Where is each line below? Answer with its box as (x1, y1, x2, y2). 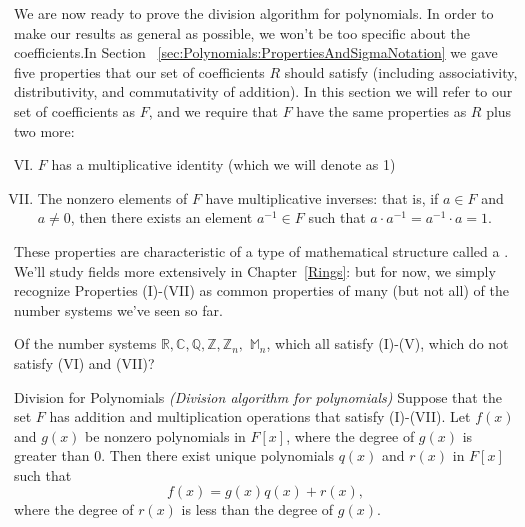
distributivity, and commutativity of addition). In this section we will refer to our (14, 81, 513, 102)
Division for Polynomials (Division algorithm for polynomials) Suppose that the (14, 386, 502, 407)
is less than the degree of (181, 499, 334, 520)
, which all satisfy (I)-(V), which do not (266, 333, 509, 354)
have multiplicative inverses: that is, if (205, 187, 439, 208)
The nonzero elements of (37, 187, 188, 208)
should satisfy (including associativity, (284, 61, 518, 82)
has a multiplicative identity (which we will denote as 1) (51, 154, 396, 175)
